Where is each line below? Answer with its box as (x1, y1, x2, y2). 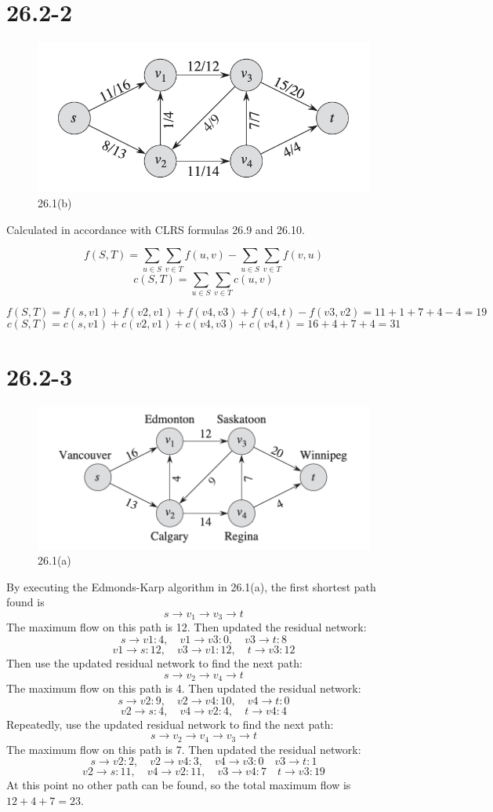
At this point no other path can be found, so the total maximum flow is (6, 777, 351, 793)
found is (6, 594, 45, 610)
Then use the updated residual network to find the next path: (6, 654, 303, 671)
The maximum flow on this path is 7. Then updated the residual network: (6, 741, 361, 757)
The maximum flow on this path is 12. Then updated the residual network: (6, 619, 367, 635)
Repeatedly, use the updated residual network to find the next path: (6, 715, 334, 732)
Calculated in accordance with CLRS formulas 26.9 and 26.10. (6, 221, 305, 237)
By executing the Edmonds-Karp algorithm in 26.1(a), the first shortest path (6, 578, 376, 594)
